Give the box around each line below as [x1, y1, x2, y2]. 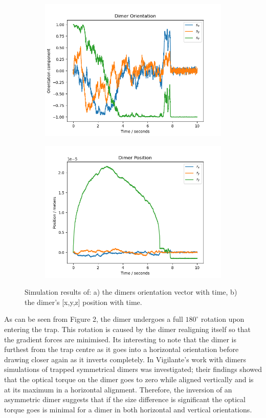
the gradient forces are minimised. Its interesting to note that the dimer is [4, 334, 236, 344]
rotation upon [201, 314, 245, 324]
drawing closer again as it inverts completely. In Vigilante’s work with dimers [4, 354, 247, 364]
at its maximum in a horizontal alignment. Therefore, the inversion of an [4, 384, 232, 394]
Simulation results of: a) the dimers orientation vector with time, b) [25, 287, 237, 297]
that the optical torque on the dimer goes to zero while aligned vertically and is [4, 373, 254, 384]
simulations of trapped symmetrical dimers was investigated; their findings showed [4, 364, 262, 375]
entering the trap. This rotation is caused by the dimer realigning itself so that [4, 323, 251, 334]
